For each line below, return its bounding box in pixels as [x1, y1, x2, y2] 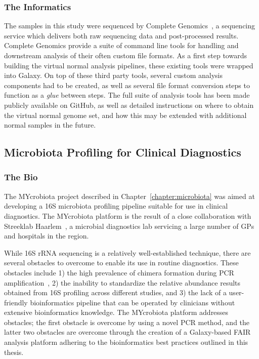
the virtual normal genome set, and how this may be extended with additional [4, 109, 247, 120]
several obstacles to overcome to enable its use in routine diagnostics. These [4, 257, 239, 268]
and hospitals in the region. [4, 230, 89, 241]
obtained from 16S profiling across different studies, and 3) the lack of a [4, 287, 227, 298]
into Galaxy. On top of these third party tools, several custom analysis [4, 70, 223, 81]
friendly [4, 297, 28, 307]
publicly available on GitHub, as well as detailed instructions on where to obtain [4, 99, 254, 110]
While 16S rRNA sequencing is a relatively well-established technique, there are [4, 247, 251, 258]
